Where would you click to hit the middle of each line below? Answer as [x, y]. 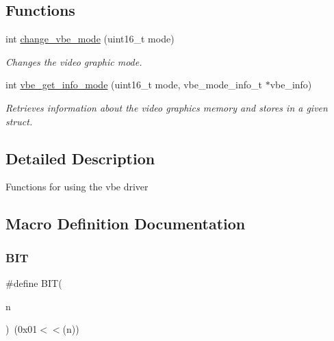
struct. [19, 121]
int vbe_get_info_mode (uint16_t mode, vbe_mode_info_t [134, 85]
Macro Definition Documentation [126, 224]
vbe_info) [291, 85]
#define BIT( [34, 282]
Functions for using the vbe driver [77, 187]
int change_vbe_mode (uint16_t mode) [90, 39]
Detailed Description [80, 158]
